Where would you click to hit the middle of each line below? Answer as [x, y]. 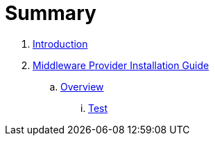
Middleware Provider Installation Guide [121, 65]
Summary [51, 13]
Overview [82, 86]
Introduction [60, 44]
